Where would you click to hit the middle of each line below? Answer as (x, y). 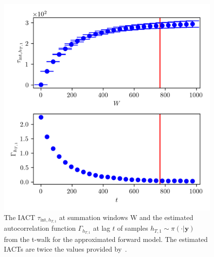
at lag (102, 228)
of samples (133, 228)
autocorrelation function (40, 228)
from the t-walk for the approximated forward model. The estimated (106, 239)
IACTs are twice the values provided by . (65, 248)
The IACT (20, 217)
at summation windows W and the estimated (126, 217)
